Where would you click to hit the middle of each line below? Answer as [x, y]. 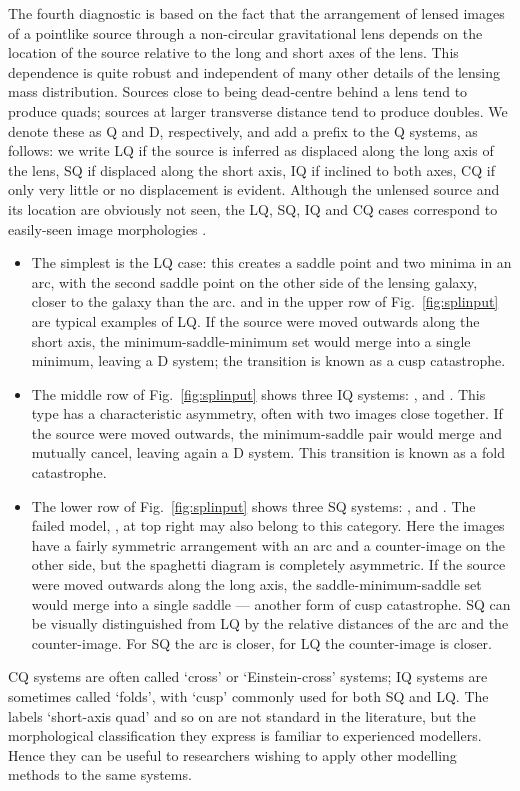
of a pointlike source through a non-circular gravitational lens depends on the [245, 32]
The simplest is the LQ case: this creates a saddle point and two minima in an [271, 262]
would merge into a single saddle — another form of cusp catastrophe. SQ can [271, 603]
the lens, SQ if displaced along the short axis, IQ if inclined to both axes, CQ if [251, 169]
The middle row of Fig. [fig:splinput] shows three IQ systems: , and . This [258, 393]
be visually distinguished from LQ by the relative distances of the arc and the [270, 623]
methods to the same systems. [100, 774]
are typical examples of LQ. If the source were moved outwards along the [255, 320]
